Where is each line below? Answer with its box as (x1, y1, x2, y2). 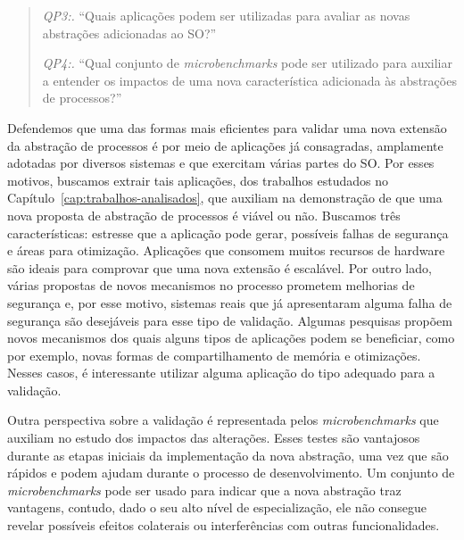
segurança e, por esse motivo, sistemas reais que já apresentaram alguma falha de (7, 293, 452, 312)
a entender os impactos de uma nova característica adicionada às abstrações (42, 71, 457, 89)
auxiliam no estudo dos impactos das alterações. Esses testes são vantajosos (7, 428, 420, 447)
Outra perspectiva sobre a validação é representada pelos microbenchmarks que (7, 411, 439, 429)
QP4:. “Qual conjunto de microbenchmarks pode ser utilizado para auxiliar (42, 54, 452, 72)
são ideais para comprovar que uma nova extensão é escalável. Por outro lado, (7, 258, 432, 277)
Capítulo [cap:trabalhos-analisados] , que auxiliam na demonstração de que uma (7, 188, 443, 207)
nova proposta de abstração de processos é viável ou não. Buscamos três (7, 205, 401, 224)
